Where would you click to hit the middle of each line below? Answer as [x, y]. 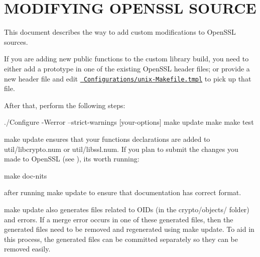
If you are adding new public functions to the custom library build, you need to [126, 59]
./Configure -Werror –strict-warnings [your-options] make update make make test [129, 122]
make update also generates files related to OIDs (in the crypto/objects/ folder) [127, 209]
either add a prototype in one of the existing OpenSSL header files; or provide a [127, 68]
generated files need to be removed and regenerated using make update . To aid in [129, 229]
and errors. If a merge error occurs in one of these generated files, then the [119, 219]
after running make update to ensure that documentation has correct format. [123, 192]
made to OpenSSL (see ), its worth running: [72, 159]
